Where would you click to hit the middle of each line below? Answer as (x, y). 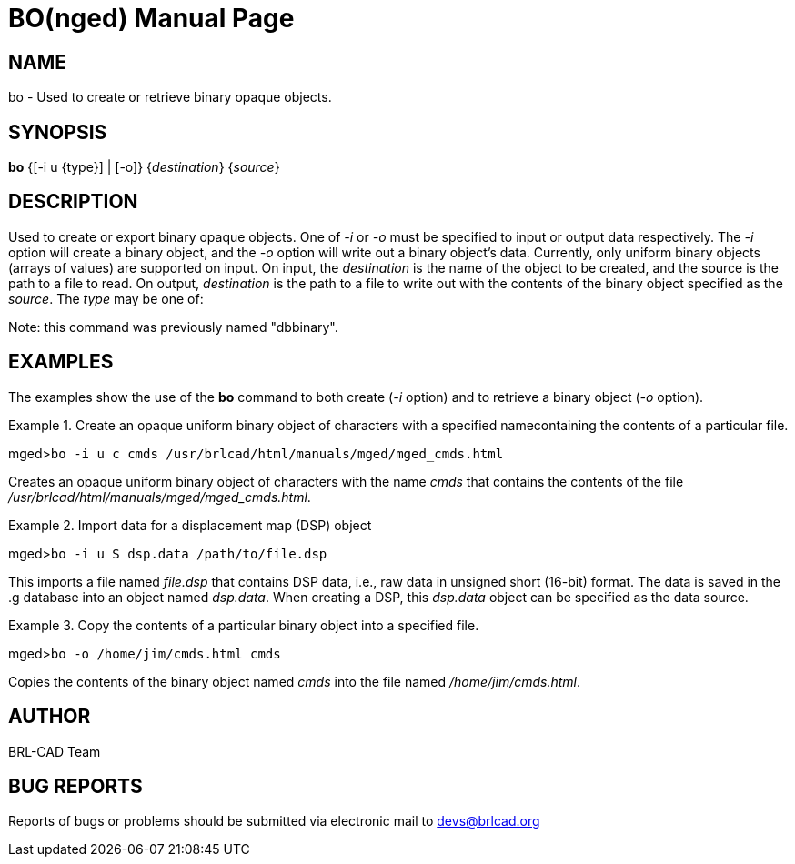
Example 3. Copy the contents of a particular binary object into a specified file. (244, 625)
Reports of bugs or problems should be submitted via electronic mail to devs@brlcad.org (274, 821)
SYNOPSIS (58, 132)
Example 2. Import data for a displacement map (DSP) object (190, 525)
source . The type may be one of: (106, 298)
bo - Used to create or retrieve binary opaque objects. (170, 97)
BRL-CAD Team (55, 751)
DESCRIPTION (73, 202)
